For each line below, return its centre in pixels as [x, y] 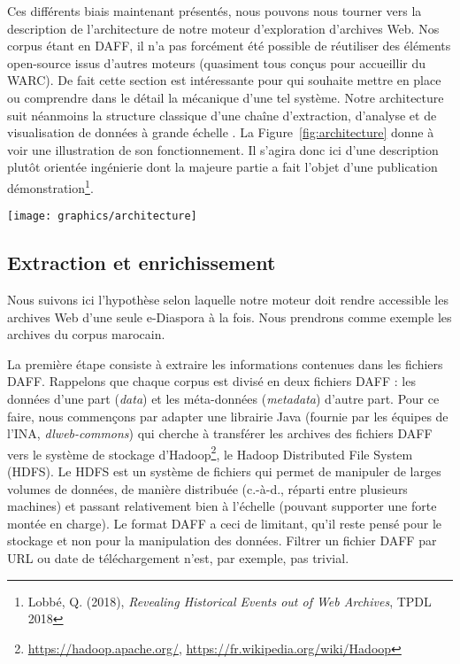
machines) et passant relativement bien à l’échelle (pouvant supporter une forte [222, 506]
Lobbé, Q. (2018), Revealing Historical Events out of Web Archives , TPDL [230, 601]
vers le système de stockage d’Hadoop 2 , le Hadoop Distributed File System [210, 452]
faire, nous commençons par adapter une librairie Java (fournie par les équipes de [228, 416]
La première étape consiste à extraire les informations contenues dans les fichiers [225, 363]
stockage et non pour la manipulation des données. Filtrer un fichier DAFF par [222, 540]
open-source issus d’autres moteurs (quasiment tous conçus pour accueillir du [216, 62]
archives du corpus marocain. [86, 334]
